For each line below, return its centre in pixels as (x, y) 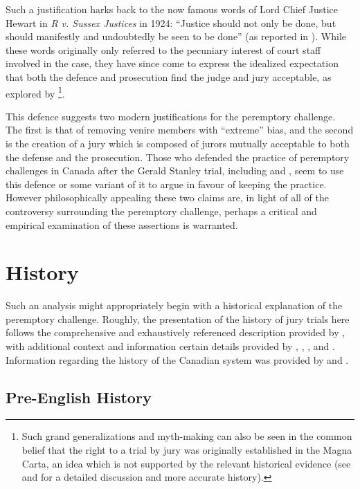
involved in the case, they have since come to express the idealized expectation (172, 63)
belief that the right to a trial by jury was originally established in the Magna (187, 450)
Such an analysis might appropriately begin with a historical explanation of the (174, 305)
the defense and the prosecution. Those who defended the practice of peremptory (178, 157)
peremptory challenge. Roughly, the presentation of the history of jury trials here (178, 319)
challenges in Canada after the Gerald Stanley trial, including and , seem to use (175, 170)
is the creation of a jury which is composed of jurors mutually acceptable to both (178, 143)
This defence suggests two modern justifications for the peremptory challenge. (171, 116)
